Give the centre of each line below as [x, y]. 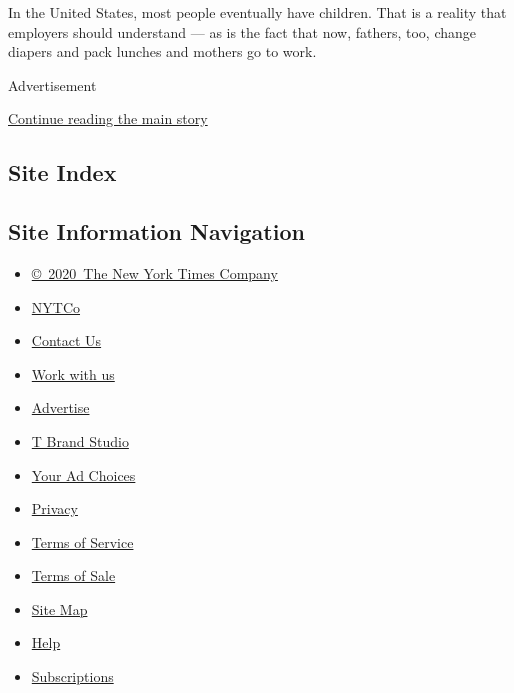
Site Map [59, 608]
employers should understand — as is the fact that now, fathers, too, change [242, 31]
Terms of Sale [73, 575]
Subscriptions [72, 676]
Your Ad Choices [83, 474]
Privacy [54, 508]
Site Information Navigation [156, 231]
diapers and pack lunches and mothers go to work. [162, 51]
